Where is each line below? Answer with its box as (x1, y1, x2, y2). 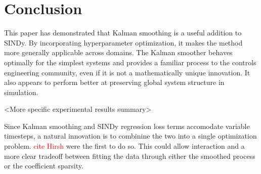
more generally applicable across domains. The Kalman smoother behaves (4, 47, 233, 58)
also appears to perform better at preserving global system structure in (4, 77, 225, 88)
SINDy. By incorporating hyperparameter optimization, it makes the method (4, 37, 243, 48)
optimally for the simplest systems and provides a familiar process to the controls (4, 57, 256, 67)
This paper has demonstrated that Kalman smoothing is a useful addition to (4, 27, 242, 38)
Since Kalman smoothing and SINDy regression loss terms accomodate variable (4, 120, 250, 131)
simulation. (4, 86, 38, 97)
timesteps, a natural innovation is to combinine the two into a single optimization (4, 130, 257, 141)
